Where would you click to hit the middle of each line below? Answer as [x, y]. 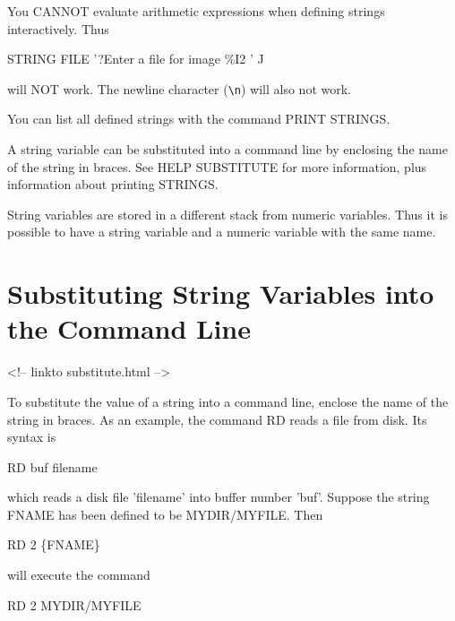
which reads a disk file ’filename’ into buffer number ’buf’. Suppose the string [219, 497]
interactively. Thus [58, 28]
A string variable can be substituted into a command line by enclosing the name [227, 149]
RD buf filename [52, 466]
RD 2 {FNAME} [54, 544]
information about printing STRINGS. [113, 184]
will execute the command [79, 575]
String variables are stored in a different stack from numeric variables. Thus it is [227, 214]
